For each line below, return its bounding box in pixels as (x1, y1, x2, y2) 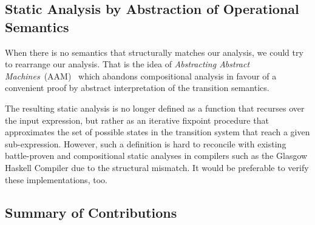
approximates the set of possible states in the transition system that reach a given (5, 126, 310, 138)
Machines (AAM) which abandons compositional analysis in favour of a (5, 69, 277, 82)
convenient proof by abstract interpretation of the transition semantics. (5, 81, 269, 94)
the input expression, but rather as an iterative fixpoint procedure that (5, 113, 269, 126)
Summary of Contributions (5, 203, 177, 221)
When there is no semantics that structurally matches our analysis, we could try (5, 45, 303, 58)
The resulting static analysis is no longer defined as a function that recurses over (5, 101, 305, 114)
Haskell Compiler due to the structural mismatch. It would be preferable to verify (5, 161, 309, 173)
